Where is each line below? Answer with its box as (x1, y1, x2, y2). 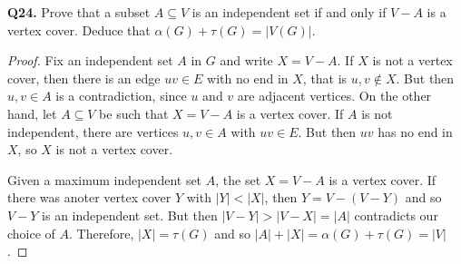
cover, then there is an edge (7, 68, 161, 87)
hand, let (7, 103, 57, 122)
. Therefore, (69, 223, 134, 242)
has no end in (378, 122, 453, 141)
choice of (7, 223, 55, 242)
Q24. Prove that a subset (7, 3, 151, 21)
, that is (302, 68, 348, 87)
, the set (215, 170, 261, 189)
